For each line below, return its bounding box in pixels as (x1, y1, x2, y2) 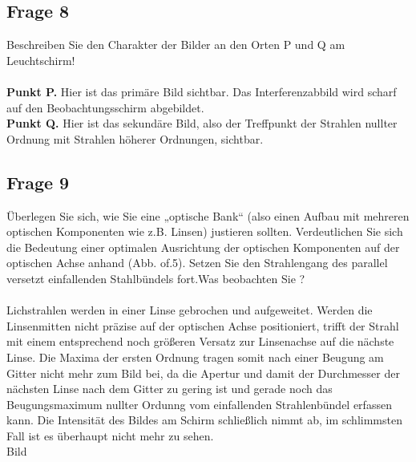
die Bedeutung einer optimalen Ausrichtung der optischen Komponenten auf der (6, 238, 400, 255)
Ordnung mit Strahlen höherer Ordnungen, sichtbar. (6, 130, 264, 147)
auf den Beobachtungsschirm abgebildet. (6, 99, 204, 115)
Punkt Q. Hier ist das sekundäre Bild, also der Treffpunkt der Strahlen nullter (6, 115, 398, 132)
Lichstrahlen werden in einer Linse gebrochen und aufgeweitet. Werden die (6, 302, 373, 318)
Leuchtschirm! (6, 51, 75, 68)
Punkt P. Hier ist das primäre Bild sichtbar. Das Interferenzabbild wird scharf (6, 83, 397, 99)
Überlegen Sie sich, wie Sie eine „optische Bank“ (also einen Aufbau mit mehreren (6, 207, 410, 224)
